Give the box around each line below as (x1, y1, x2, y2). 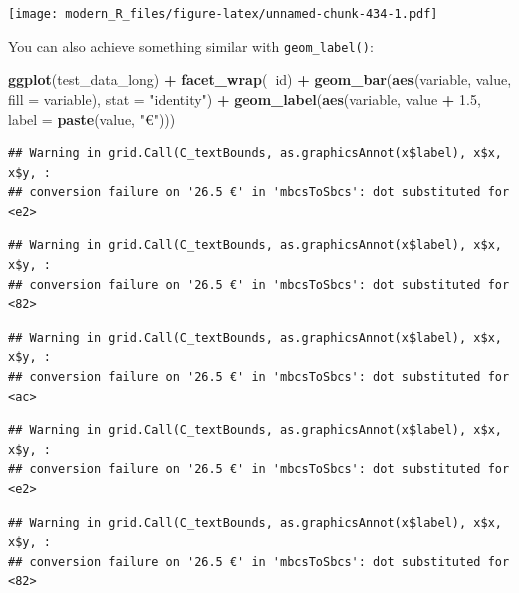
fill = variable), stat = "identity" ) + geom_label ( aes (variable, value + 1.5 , (8, 88, 481, 109)
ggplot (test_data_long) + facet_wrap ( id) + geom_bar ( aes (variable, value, (8, 69, 512, 90)
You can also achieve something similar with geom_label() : (8, 35, 374, 56)
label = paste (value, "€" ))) (8, 108, 176, 129)
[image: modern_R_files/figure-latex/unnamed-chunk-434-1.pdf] (8, 7, 438, 21)
